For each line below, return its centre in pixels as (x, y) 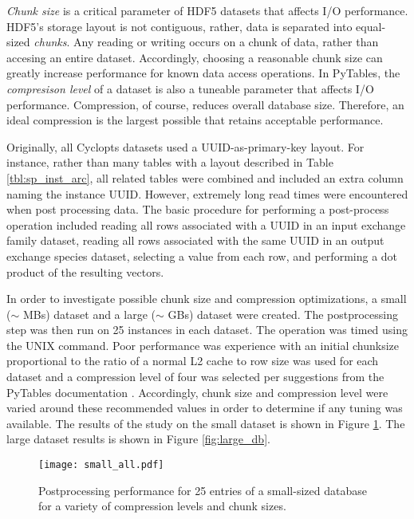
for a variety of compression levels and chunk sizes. (162, 506)
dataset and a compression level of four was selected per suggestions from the (195, 377)
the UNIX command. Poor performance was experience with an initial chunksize (203, 345)
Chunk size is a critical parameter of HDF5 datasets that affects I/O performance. (207, 10)
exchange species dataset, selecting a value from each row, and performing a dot (202, 256)
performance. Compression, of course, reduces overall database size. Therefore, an (205, 104)
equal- (371, 26)
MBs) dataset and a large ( (89, 314)
